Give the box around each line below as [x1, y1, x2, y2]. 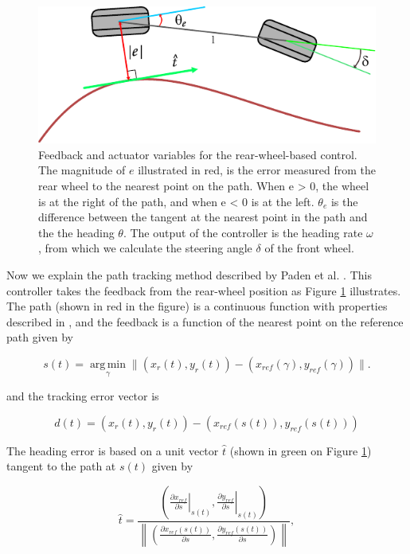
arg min [89, 358, 127, 370]
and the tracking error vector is [6, 388, 159, 404]
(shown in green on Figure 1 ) [229, 442, 372, 458]
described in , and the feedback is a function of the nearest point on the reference [6, 313, 404, 330]
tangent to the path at [6, 458, 116, 474]
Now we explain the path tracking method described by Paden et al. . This [6, 267, 372, 283]
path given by [6, 329, 74, 345]
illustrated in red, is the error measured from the [138, 162, 376, 178]
